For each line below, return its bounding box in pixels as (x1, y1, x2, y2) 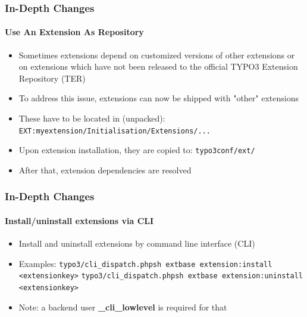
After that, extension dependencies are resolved (18, 163, 192, 176)
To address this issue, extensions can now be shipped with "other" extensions (18, 92, 299, 104)
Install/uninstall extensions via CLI (5, 214, 154, 226)
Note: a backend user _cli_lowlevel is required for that (18, 300, 227, 313)
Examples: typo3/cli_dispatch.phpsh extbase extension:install (18, 257, 272, 269)
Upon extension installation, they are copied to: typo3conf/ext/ (18, 144, 255, 156)
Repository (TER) (18, 72, 86, 84)
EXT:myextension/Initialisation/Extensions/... (18, 126, 211, 135)
